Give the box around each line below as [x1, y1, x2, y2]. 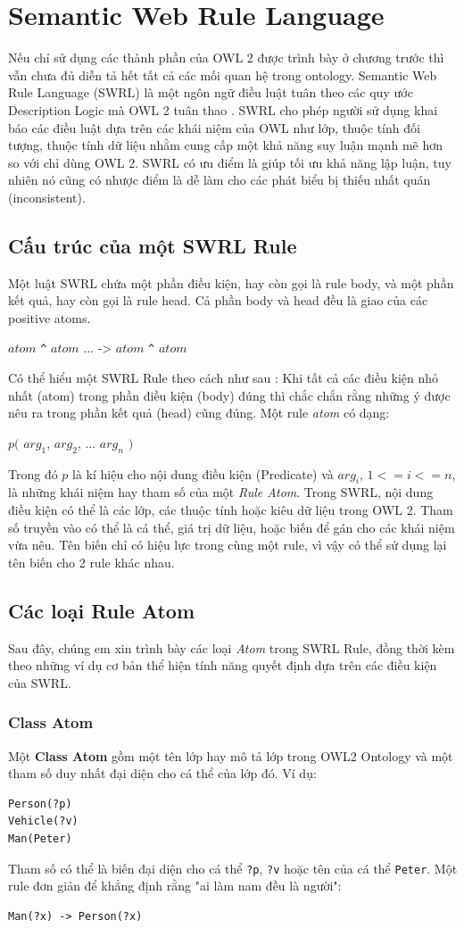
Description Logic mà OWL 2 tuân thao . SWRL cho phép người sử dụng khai [8, 100, 438, 119]
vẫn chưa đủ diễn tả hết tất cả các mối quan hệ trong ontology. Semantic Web [8, 65, 437, 84]
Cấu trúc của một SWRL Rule [8, 231, 297, 259]
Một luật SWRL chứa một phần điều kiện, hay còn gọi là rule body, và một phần [8, 273, 454, 292]
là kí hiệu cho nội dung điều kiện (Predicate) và [72, 464, 334, 483]
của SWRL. [8, 673, 71, 692]
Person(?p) [8, 797, 72, 810]
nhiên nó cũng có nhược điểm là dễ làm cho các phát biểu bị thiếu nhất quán [8, 170, 431, 189]
